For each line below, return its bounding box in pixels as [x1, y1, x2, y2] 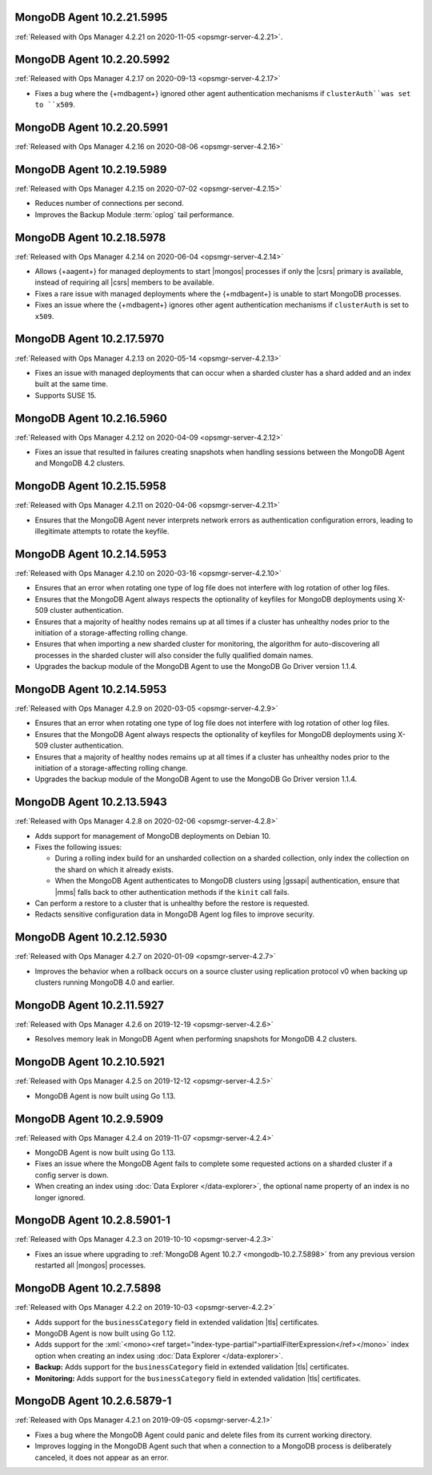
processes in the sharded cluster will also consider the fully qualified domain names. [34, 650, 314, 660]
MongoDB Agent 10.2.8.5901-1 [14, 1214, 171, 1227]
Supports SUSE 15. [34, 390, 97, 400]
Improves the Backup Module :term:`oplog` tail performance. [34, 209, 235, 220]
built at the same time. [34, 379, 108, 389]
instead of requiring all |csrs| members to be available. [34, 277, 215, 288]
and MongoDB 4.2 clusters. [34, 458, 126, 468]
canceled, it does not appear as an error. [34, 1453, 170, 1462]
